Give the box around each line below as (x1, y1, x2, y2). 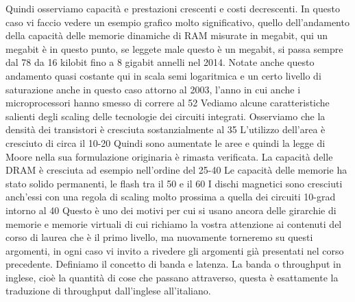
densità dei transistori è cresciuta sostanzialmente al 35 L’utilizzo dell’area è (5, 122, 326, 137)
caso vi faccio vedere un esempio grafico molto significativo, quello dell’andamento (5, 14, 350, 29)
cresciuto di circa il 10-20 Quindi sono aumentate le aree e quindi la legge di (5, 135, 326, 150)
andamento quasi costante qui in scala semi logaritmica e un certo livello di (5, 68, 321, 82)
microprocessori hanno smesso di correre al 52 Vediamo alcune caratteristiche (5, 95, 330, 110)
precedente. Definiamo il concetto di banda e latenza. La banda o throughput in (5, 257, 341, 271)
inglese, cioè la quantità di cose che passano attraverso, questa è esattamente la (5, 270, 339, 284)
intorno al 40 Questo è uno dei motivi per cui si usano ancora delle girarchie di (5, 202, 336, 217)
